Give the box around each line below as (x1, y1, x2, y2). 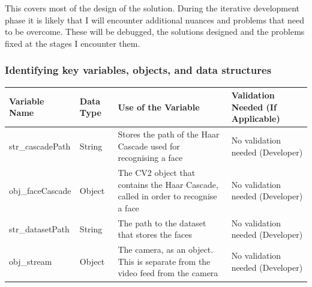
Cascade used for (118, 139, 180, 152)
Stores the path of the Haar (118, 128, 220, 140)
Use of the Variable (118, 100, 200, 113)
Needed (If (231, 100, 277, 113)
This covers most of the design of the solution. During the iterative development (5, 2, 300, 14)
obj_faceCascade (9, 184, 71, 196)
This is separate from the (118, 255, 211, 267)
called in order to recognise (118, 190, 217, 202)
